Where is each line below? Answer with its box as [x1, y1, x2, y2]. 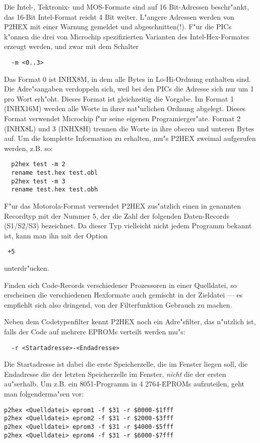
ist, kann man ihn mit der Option [4, 230, 108, 240]
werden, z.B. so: [4, 142, 53, 153]
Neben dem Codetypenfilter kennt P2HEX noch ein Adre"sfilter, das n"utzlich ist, [4, 316, 256, 327]
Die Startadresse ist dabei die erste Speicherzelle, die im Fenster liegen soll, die [4, 359, 248, 369]
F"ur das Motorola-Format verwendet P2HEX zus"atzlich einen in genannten [4, 201, 241, 211]
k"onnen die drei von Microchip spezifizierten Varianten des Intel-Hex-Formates [4, 31, 249, 41]
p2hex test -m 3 [11, 177, 66, 185]
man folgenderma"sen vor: [4, 388, 84, 399]
